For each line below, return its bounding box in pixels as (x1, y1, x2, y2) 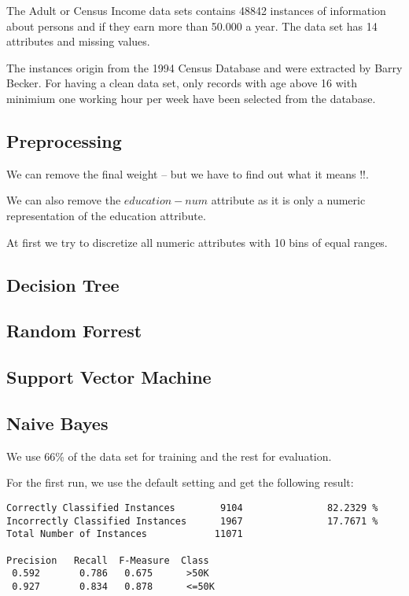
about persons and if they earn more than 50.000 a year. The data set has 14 (6, 17, 378, 34)
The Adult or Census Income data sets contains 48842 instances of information (6, 2, 386, 18)
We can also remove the (6, 192, 121, 208)
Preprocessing (6, 128, 122, 153)
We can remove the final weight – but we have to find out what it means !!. (6, 165, 369, 182)
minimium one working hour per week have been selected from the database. (6, 90, 376, 106)
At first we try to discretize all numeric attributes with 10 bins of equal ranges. (6, 234, 388, 250)
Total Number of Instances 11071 (6, 528, 243, 540)
